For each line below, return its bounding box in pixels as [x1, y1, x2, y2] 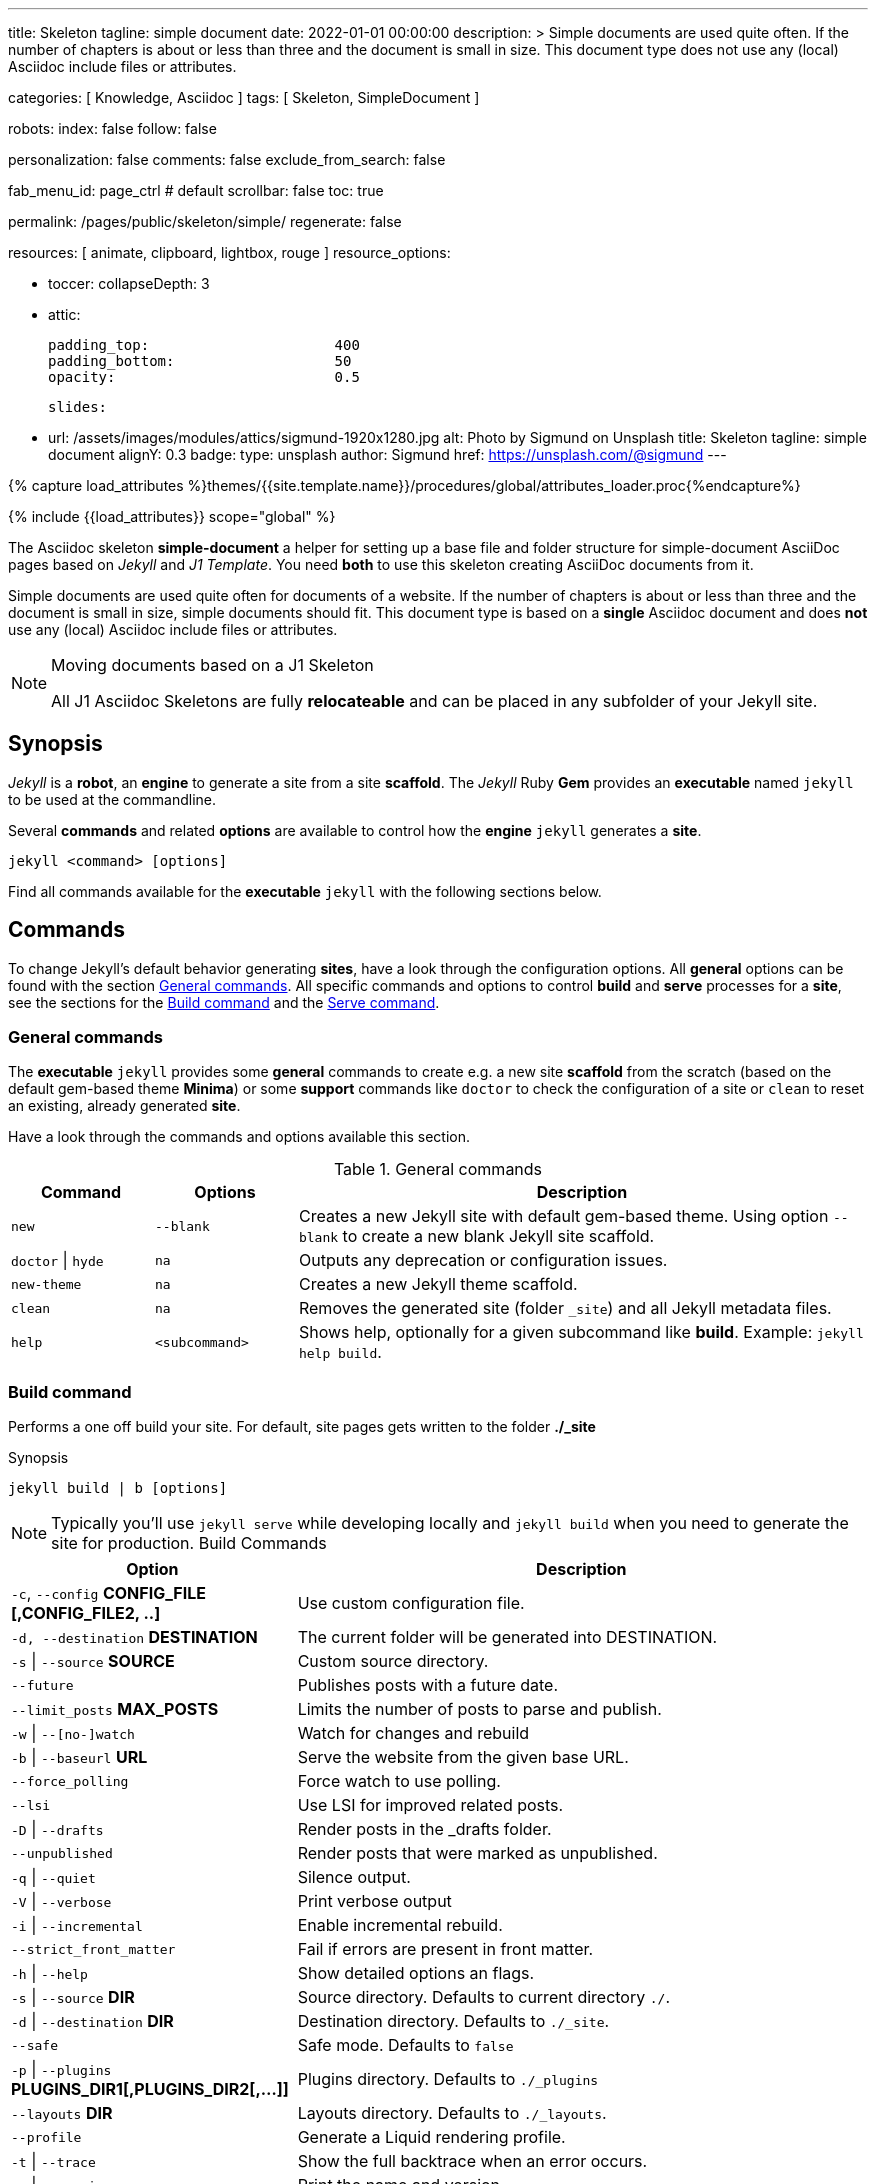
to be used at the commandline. [8, 790, 216, 808]
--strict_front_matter [11, 1941, 176, 1957]
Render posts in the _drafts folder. [297, 1819, 552, 1840]
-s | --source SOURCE [11, 1651, 175, 1672]
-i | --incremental [11, 1915, 143, 1936]
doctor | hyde [11, 1250, 104, 1271]
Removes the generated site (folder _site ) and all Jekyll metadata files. [298, 1298, 832, 1319]
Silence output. [297, 1867, 411, 1888]
